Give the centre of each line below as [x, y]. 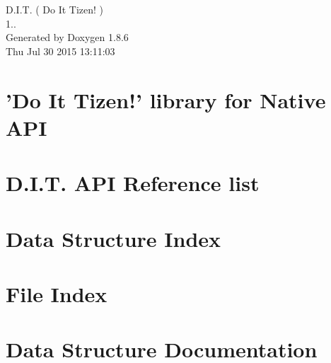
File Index [57, 293]
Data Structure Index [114, 238]
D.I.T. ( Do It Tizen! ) [55, 9]
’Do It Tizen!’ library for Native [166, 99]
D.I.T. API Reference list [133, 183]
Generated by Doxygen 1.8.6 [67, 37]
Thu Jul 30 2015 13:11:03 [60, 51]
